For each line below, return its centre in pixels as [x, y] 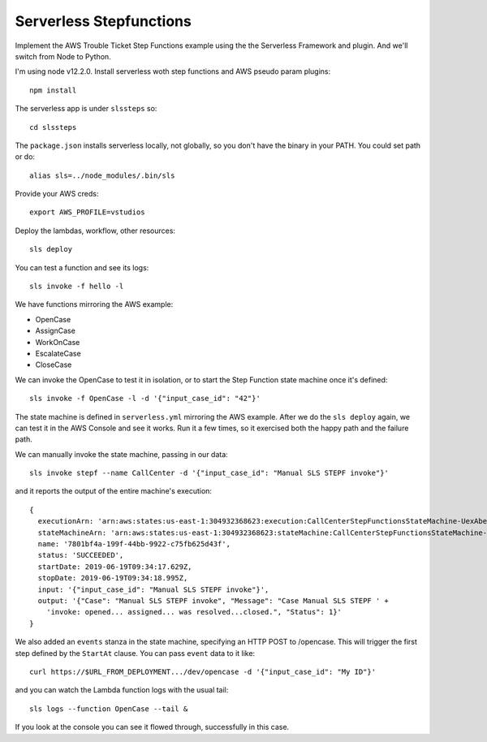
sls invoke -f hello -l [77, 287]
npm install [53, 90]
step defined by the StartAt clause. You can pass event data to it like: [135, 653]
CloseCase [54, 365]
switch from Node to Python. [63, 56]
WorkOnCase [58, 342]
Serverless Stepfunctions [103, 21]
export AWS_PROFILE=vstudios [87, 212]
